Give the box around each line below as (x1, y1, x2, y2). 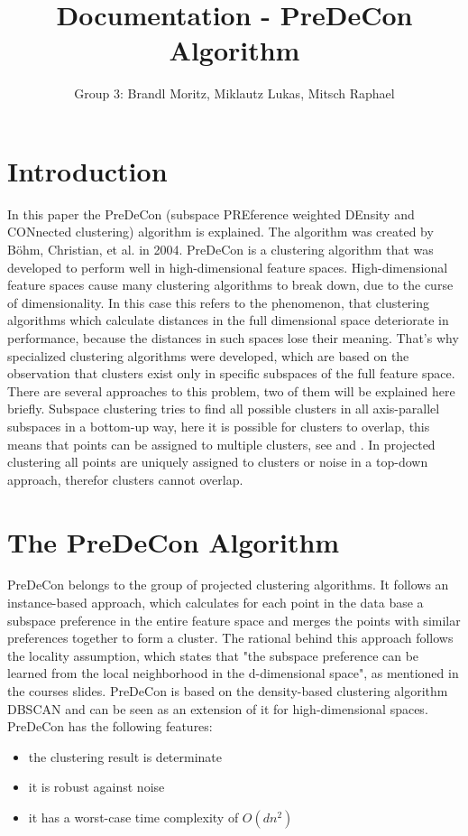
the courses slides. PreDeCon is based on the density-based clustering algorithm (7, 682, 448, 701)
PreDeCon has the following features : (7, 717, 213, 736)
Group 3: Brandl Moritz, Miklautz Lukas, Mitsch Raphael (74, 84, 395, 103)
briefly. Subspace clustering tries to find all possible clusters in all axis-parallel (7, 399, 440, 418)
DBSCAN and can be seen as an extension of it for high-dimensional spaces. (7, 699, 428, 718)
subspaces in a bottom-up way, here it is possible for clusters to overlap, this (7, 416, 430, 435)
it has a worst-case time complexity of (28, 808, 239, 826)
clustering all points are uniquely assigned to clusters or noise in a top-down (7, 452, 428, 471)
